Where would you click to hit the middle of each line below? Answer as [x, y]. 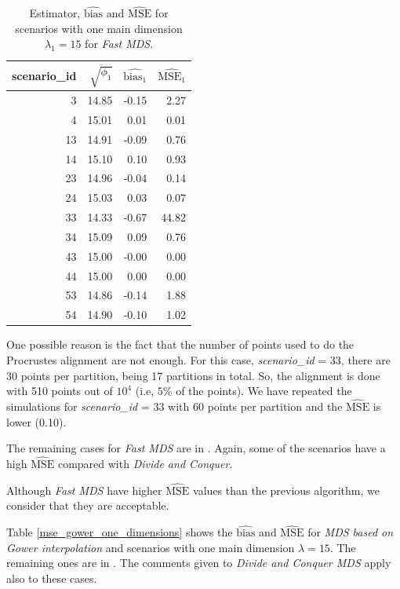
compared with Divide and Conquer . [145, 463]
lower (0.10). [36, 421]
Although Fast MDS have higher [84, 490]
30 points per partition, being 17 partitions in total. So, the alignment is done [193, 375]
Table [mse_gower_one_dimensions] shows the [120, 532]
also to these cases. [52, 578]
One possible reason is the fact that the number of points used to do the [180, 344]
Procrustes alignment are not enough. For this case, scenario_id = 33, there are [198, 359]
